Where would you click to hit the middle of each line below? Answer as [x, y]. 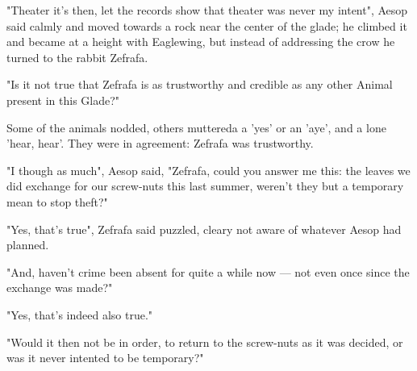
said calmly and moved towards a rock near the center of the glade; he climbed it [207, 25]
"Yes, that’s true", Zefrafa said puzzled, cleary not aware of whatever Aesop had [204, 229]
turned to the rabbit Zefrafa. [77, 57]
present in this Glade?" [63, 100]
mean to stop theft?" [57, 201]
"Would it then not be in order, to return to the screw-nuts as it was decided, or [205, 342]
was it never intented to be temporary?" [105, 358]
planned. [28, 245]
